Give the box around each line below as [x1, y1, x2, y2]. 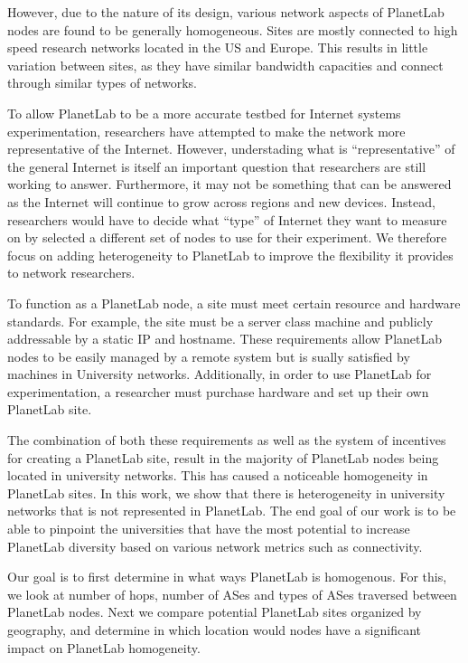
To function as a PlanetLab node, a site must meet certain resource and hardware [7, 293, 461, 312]
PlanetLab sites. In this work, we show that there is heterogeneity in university [7, 483, 445, 502]
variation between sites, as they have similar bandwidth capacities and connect [7, 55, 444, 74]
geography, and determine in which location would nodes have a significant [7, 620, 421, 639]
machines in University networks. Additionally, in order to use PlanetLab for [7, 365, 432, 384]
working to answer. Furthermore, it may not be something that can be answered [7, 175, 452, 194]
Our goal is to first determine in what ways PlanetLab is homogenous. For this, [7, 567, 447, 586]
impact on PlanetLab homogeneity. [7, 638, 201, 657]
